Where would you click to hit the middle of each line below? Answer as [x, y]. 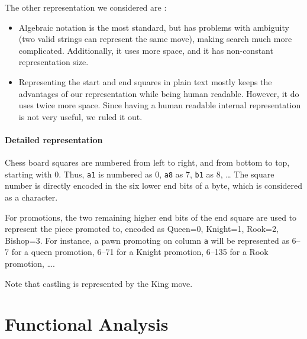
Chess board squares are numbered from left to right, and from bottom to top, [147, 162]
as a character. [31, 197]
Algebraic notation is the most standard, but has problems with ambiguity [154, 27]
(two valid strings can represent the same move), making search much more [155, 39]
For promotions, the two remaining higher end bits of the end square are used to [151, 217]
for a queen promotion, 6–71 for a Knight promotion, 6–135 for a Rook [140, 252]
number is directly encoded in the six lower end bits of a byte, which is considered [153, 185]
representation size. [54, 62]
